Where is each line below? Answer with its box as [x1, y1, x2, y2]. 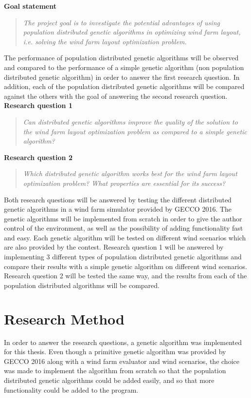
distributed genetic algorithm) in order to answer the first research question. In [4, 72, 240, 82]
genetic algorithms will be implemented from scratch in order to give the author [4, 213, 242, 223]
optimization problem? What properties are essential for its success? [23, 178, 226, 188]
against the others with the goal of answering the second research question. [4, 90, 228, 101]
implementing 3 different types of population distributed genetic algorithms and [4, 252, 242, 262]
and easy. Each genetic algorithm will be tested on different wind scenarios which [4, 232, 246, 242]
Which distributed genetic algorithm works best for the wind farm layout [23, 168, 237, 179]
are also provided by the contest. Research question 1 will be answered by [4, 242, 224, 252]
